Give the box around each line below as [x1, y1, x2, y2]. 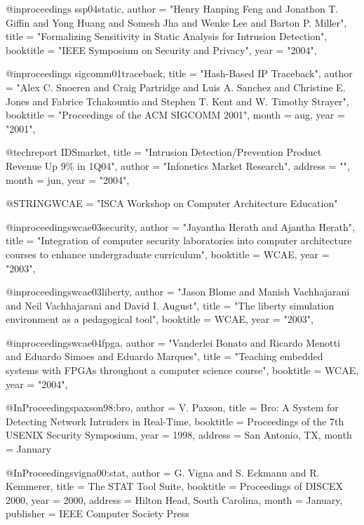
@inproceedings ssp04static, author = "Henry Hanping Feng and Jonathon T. [6, 1, 339, 15]
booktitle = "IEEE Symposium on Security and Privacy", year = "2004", [6, 42, 317, 57]
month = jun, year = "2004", [6, 172, 130, 187]
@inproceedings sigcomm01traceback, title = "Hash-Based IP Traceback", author [6, 66, 353, 81]
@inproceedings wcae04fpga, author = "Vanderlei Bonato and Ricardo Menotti [6, 335, 340, 350]
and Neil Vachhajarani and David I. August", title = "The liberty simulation [6, 298, 335, 312]
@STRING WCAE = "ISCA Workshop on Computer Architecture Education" [6, 196, 338, 211]
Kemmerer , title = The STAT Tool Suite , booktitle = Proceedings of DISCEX [6, 479, 344, 493]
